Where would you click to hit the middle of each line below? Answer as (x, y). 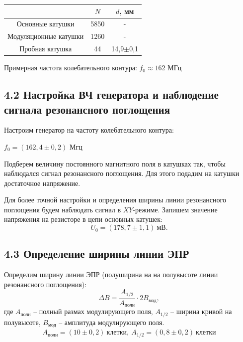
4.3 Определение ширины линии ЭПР (97, 254)
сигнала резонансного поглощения (87, 109)
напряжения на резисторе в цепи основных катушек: (83, 219)
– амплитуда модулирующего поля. (112, 322)
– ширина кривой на (201, 311)
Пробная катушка (46, 49)
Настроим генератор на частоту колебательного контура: (89, 130)
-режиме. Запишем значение (175, 209)
